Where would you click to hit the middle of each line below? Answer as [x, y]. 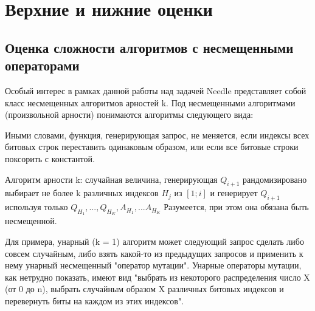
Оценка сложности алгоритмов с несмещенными [149, 47]
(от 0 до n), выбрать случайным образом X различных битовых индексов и [144, 289]
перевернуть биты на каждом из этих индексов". [95, 300]
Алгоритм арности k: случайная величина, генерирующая [111, 179]
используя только [36, 207]
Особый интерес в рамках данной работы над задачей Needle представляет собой [156, 90]
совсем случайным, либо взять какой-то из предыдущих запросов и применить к [154, 253]
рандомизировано [275, 179]
